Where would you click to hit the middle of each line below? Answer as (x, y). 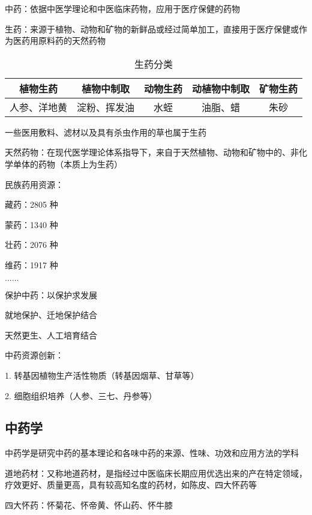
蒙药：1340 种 (31, 224)
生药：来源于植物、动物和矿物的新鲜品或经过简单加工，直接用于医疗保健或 (152, 29)
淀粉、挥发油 (106, 107)
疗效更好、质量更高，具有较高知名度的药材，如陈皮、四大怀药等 (131, 485)
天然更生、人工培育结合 (51, 335)
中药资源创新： (34, 355)
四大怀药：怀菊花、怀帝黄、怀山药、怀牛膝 (89, 505)
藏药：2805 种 (31, 204)
